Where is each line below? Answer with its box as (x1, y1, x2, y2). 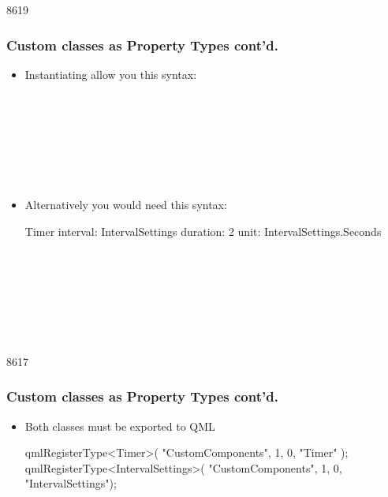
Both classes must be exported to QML (24, 417, 215, 434)
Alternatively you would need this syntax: (24, 196, 227, 212)
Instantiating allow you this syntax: (24, 65, 197, 82)
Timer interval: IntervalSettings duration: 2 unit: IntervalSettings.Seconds (24, 222, 382, 239)
